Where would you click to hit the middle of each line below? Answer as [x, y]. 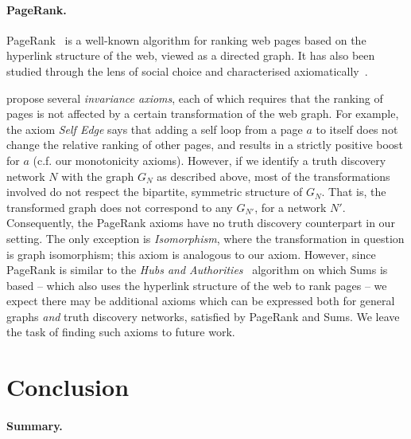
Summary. [35, 426]
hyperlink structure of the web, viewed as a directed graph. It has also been [191, 55]
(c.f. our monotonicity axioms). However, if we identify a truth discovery [209, 160]
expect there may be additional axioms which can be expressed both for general [201, 301]
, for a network [291, 207]
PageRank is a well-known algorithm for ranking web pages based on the [186, 39]
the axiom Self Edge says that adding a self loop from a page [155, 129]
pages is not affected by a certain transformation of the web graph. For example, [203, 114]
